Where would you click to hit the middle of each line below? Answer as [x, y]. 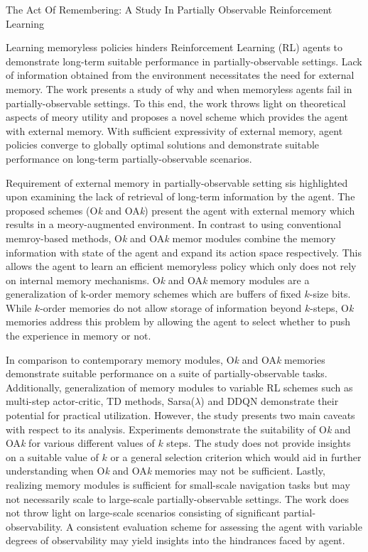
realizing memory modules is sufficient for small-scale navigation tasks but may [178, 485]
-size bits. [330, 294]
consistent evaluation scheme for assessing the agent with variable [220, 526]
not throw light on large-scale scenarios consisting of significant [143, 513]
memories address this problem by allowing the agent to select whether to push [178, 321]
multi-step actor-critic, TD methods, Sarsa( [101, 401]
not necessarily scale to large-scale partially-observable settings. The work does [177, 498]
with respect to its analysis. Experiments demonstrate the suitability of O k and [178, 429]
